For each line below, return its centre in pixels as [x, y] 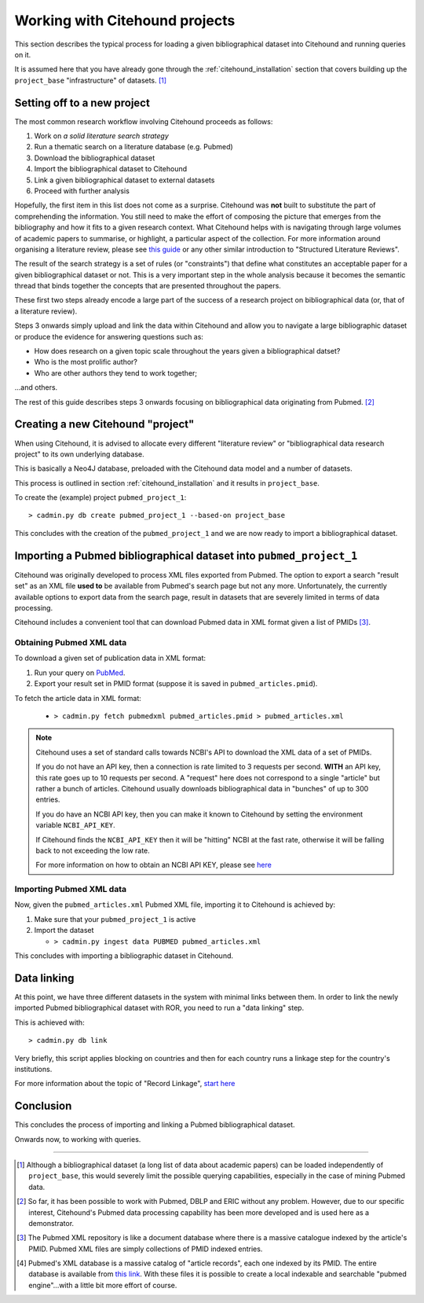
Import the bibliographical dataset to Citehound [111, 169]
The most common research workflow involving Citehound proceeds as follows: [144, 121]
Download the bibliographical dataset [95, 158]
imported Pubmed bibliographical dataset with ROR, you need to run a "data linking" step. [159, 1008]
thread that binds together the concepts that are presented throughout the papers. [148, 286]
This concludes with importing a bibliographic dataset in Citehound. [124, 956]
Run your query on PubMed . [80, 673]
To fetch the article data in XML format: [78, 698]
